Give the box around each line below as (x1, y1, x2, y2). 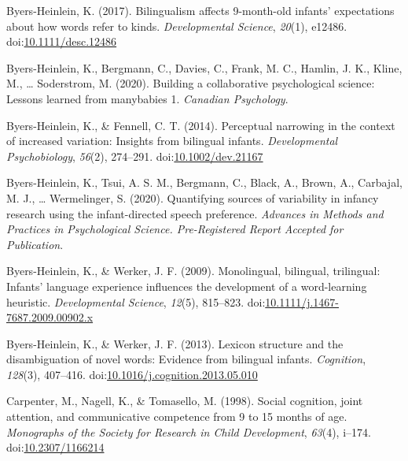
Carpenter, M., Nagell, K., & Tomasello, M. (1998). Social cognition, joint (6, 392, 363, 409)
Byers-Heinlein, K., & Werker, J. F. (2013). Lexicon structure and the (6, 335, 344, 351)
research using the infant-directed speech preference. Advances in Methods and (6, 205, 384, 221)
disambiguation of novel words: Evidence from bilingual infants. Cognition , (6, 351, 366, 367)
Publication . (6, 236, 64, 252)
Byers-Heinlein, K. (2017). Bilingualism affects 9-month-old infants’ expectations (6, 2, 395, 18)
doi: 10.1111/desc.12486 (6, 33, 117, 50)
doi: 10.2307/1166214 (6, 439, 105, 455)
